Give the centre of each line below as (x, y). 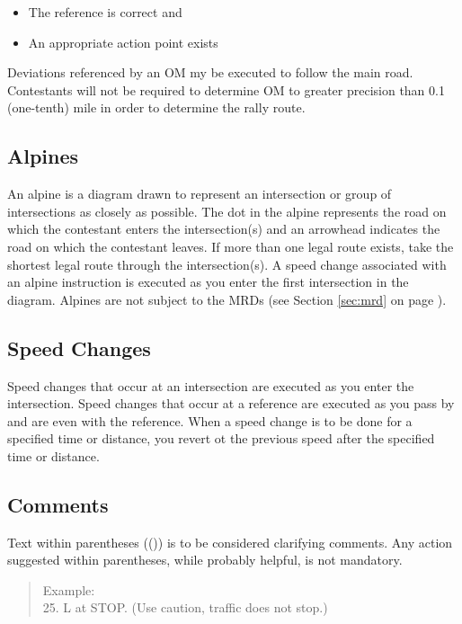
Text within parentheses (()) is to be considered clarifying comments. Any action (230, 542)
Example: (69, 589)
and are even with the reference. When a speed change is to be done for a (210, 420)
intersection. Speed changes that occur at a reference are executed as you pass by (231, 403)
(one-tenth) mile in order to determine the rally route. (156, 107)
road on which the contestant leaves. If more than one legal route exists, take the (231, 246)
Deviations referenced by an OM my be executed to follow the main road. (210, 72)
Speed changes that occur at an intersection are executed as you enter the (211, 385)
